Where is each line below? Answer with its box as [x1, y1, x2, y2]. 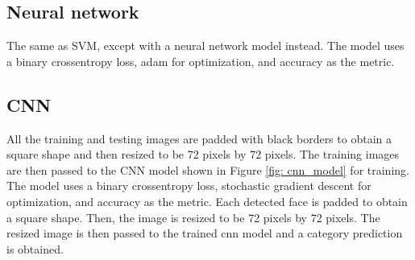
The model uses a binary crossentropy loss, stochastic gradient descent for [6, 177, 371, 194]
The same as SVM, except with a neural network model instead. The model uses [6, 37, 405, 54]
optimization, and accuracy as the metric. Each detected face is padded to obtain [6, 192, 408, 209]
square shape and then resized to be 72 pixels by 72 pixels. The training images [6, 146, 400, 163]
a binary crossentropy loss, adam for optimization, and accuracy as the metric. [6, 52, 395, 69]
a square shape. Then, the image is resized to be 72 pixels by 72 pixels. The [6, 208, 380, 225]
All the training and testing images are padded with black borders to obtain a [6, 130, 392, 147]
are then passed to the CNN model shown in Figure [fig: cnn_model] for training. [6, 161, 409, 178]
